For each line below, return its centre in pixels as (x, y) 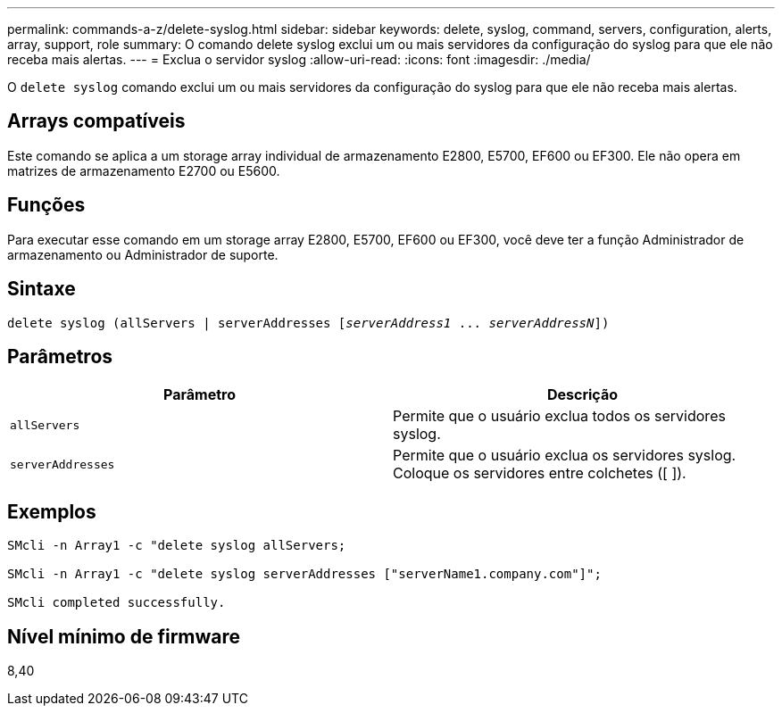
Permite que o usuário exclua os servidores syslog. (565, 456)
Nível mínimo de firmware (124, 636)
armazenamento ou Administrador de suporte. (143, 254)
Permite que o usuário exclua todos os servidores (559, 416)
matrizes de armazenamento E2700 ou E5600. (144, 170)
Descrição (582, 395)
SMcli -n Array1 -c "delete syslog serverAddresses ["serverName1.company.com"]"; (304, 574)
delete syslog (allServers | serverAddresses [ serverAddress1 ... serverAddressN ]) (308, 323)
